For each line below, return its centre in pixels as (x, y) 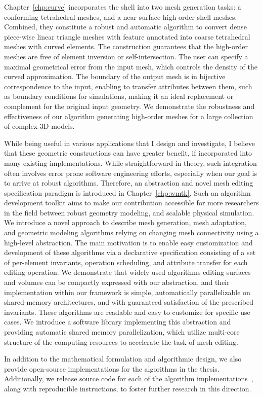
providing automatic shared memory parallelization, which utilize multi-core (122, 332)
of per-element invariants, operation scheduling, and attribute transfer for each (126, 262)
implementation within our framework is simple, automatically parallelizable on (127, 292)
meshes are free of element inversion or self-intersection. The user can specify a (126, 56)
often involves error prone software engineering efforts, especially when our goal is (131, 173)
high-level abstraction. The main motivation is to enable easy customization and (128, 242)
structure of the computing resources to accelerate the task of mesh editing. (121, 341)
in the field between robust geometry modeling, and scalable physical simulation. (129, 212)
